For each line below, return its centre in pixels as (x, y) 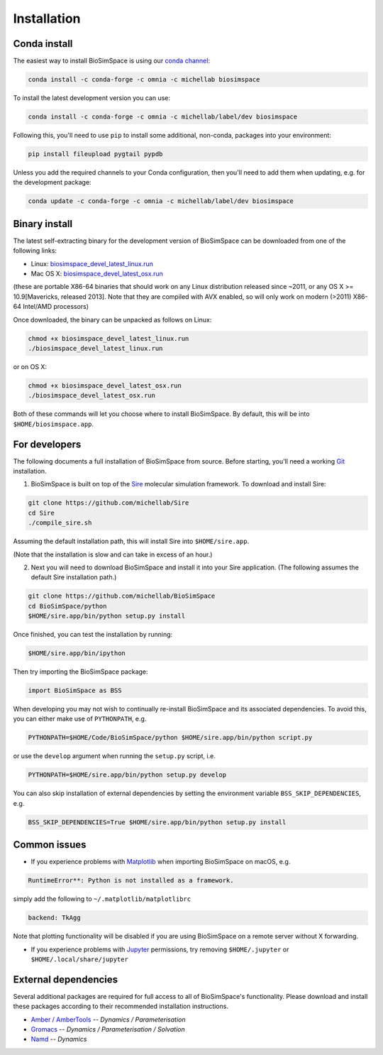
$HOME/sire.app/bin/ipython (77, 654)
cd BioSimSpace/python (67, 606)
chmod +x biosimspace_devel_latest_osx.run (105, 386)
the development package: (52, 182)
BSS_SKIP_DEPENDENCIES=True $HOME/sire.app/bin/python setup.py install (157, 822)
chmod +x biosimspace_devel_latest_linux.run (109, 338)
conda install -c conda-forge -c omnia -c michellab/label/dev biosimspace (163, 117)
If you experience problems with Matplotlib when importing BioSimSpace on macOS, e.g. (161, 862)
